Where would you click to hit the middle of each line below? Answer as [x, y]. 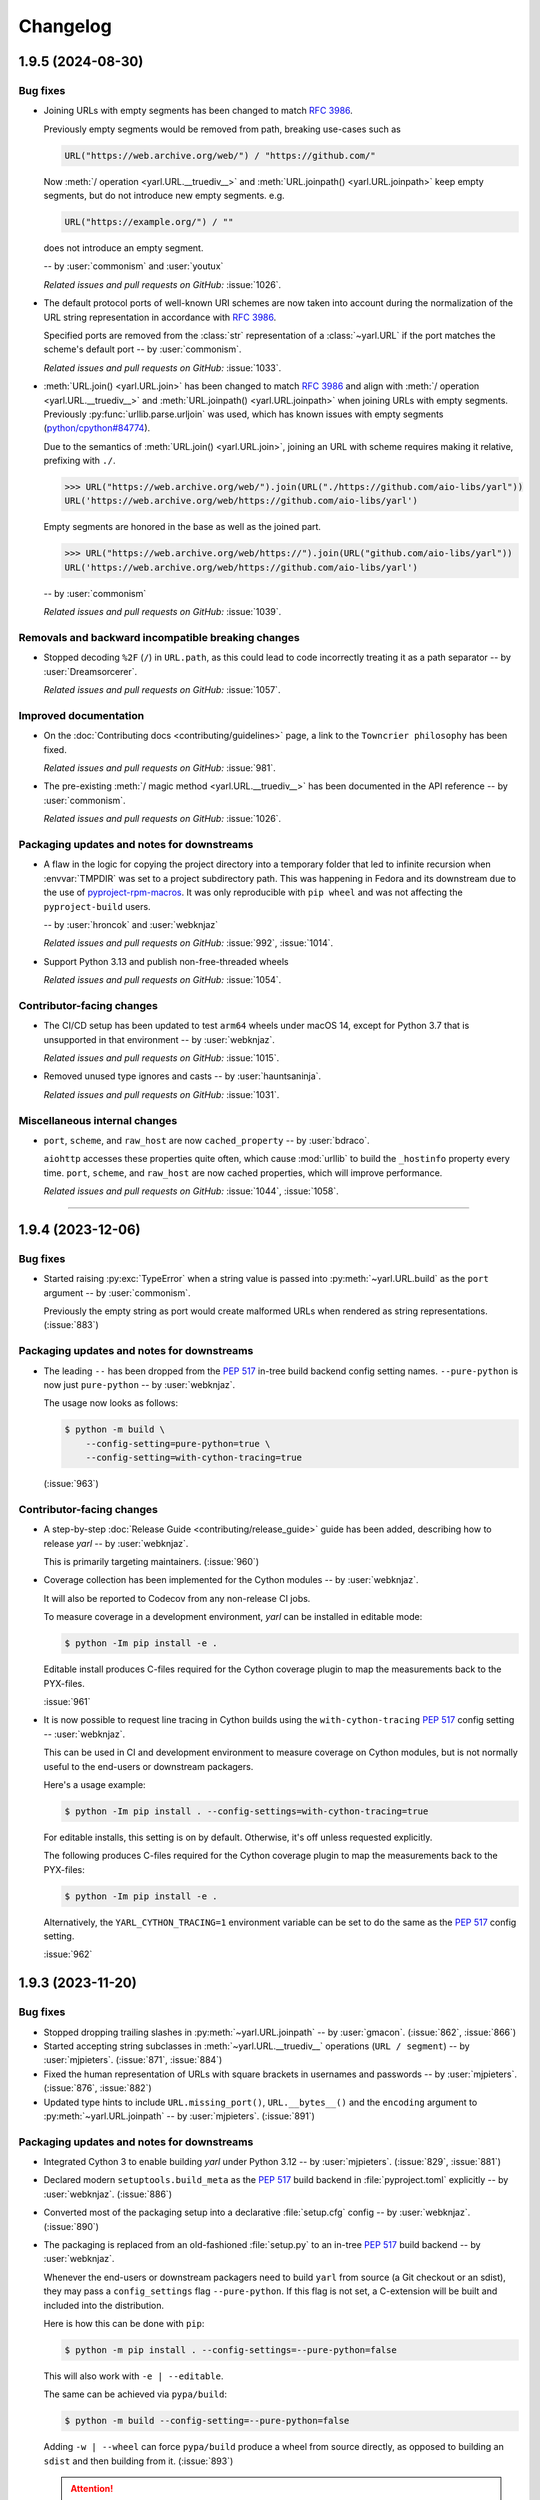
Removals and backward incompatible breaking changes [159, 637]
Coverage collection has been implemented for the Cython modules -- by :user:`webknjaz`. [231, 1580]
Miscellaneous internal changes [98, 1120]
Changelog [65, 26]
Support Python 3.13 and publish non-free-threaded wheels [166, 961]
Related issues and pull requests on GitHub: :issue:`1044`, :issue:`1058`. [191, 1191]
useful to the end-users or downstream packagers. [148, 1766]
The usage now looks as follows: [111, 1403]
